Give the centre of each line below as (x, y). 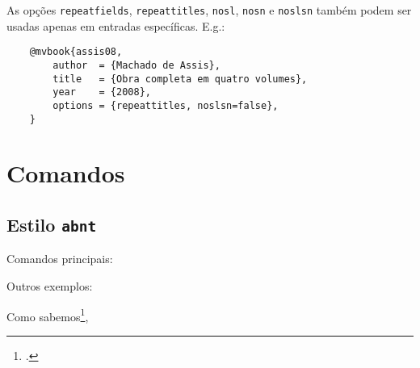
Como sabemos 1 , (48, 315)
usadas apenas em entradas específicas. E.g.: (116, 25)
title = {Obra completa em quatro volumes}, (180, 79)
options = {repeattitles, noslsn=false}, (166, 105)
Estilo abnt (52, 224)
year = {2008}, (102, 92)
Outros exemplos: (50, 285)
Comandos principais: (60, 259)
